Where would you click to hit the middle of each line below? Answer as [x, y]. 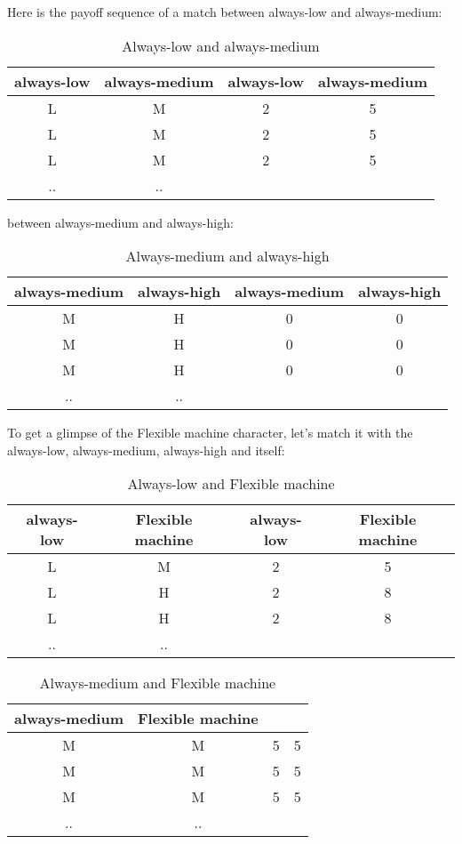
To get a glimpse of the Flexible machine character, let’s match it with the [210, 433]
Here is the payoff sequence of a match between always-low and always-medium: [225, 12]
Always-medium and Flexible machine [158, 683]
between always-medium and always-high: [120, 222]
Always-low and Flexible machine [231, 484]
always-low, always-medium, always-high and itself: [146, 450]
